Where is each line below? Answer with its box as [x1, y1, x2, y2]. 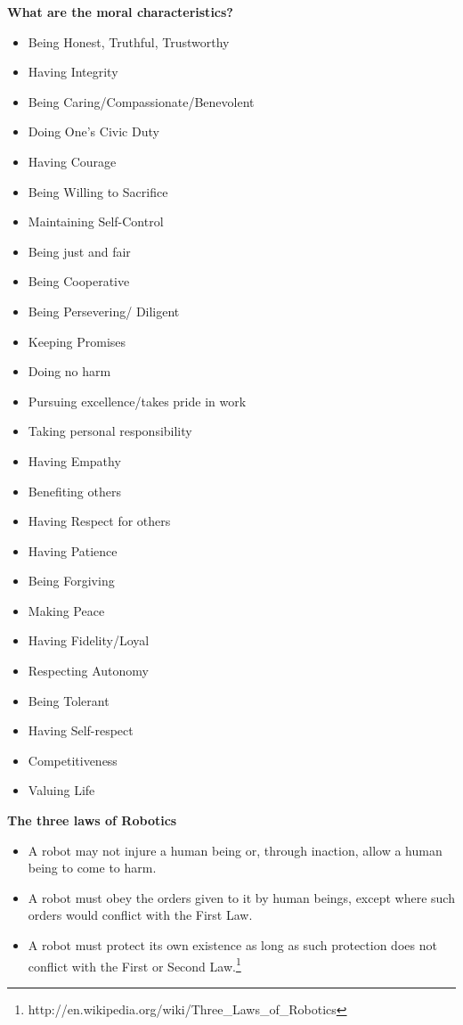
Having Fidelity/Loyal [28, 631, 150, 650]
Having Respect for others [28, 512, 171, 530]
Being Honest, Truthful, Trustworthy [28, 32, 230, 51]
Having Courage [28, 152, 117, 170]
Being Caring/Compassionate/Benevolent [28, 92, 255, 111]
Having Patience [28, 541, 118, 560]
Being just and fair [28, 242, 131, 260]
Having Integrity [28, 62, 118, 81]
